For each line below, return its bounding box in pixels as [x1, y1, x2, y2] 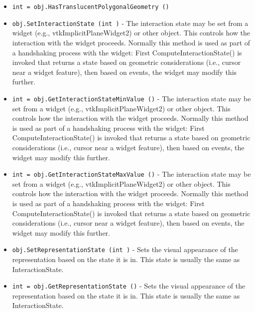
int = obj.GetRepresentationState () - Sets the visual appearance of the [12, 281, 246, 291]
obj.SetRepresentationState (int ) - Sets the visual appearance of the [12, 244, 238, 255]
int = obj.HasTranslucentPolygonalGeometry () [12, 3, 169, 10]
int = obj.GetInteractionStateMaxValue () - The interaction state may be [12, 169, 251, 179]
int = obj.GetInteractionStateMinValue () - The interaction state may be [12, 93, 251, 103]
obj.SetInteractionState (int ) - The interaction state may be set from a [12, 17, 249, 28]
